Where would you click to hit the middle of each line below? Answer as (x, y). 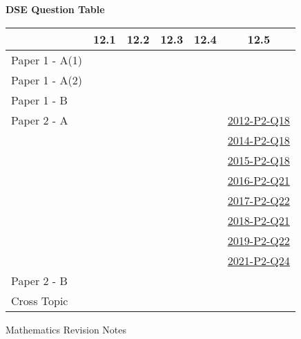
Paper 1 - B (39, 100)
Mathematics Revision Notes (66, 329)
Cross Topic (40, 300)
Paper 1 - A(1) (47, 59)
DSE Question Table (55, 9)
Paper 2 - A (40, 120)
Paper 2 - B (39, 280)
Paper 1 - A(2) (47, 80)
